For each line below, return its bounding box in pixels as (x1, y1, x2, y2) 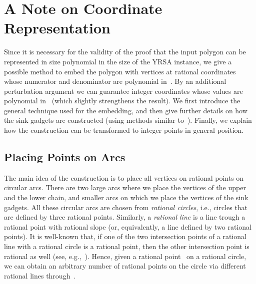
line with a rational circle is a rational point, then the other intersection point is (4, 241, 249, 252)
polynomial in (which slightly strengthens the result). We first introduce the (4, 95, 240, 106)
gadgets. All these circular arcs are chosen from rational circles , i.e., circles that (4, 202, 248, 212)
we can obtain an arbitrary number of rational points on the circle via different (4, 261, 246, 271)
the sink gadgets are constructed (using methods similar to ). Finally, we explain (4, 115, 252, 125)
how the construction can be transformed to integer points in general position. (4, 125, 244, 135)
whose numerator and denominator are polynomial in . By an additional (4, 76, 226, 86)
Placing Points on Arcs (4, 149, 125, 165)
